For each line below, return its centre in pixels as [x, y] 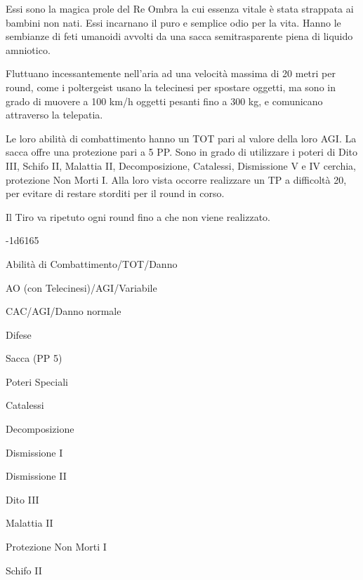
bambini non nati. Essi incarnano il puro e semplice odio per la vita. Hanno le [173, 22]
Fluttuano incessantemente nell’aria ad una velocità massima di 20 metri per [171, 73]
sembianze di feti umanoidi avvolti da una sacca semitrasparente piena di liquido [179, 36]
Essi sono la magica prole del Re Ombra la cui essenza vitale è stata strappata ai [180, 8]
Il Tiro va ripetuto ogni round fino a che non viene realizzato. [138, 216]
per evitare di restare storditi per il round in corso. [115, 193]
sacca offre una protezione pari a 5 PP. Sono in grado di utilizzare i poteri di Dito [182, 152]
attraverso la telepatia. [54, 115]
